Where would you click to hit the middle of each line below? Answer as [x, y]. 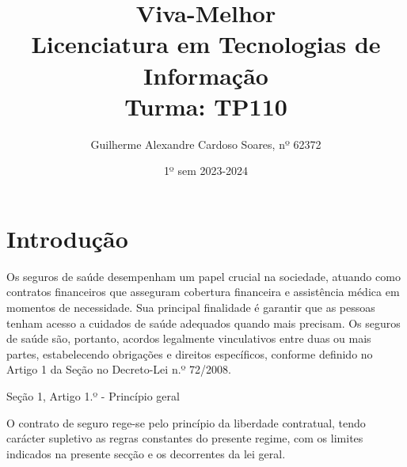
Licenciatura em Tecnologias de [206, 44]
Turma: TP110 [206, 106]
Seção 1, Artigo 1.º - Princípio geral [93, 395]
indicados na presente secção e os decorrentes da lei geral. [146, 453]
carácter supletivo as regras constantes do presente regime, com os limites [185, 438]
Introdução [67, 238]
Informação [206, 75]
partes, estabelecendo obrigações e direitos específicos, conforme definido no [190, 353]
